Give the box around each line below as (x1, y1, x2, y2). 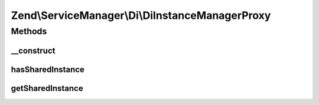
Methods (11, 26, 47, 37)
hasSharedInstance (11, 64, 85, 74)
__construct (11, 45, 56, 55)
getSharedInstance (11, 83, 83, 93)
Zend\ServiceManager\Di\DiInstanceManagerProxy (11, 9, 271, 22)
